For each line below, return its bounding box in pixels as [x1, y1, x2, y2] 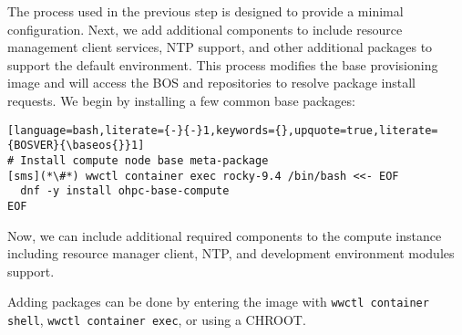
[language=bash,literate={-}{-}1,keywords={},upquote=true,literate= [7, 123, 438, 137]
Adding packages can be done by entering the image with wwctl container [7, 292, 429, 311]
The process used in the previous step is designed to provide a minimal [7, 2, 404, 20]
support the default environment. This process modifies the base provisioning [7, 55, 438, 74]
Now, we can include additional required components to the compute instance [7, 225, 442, 245]
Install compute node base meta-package [20, 153, 269, 167]
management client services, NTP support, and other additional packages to [7, 37, 433, 57]
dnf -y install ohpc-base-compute [20, 184, 230, 198]
